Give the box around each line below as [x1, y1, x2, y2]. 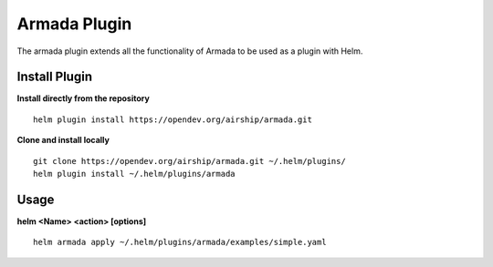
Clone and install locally [16, 135, 110, 146]
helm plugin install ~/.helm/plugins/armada [33, 169, 236, 180]
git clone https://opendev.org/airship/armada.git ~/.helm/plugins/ [33, 156, 346, 166]
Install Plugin [16, 69, 93, 85]
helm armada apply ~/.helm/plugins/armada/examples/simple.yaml [33, 237, 328, 248]
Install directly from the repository [16, 93, 150, 104]
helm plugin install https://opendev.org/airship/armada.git [33, 114, 312, 125]
